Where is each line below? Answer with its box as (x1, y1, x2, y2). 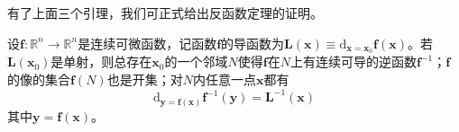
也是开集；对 (106, 70, 183, 89)
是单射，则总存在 (50, 52, 152, 71)
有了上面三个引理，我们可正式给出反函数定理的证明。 (7, 4, 323, 22)
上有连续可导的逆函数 (289, 52, 417, 71)
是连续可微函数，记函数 (78, 33, 217, 52)
